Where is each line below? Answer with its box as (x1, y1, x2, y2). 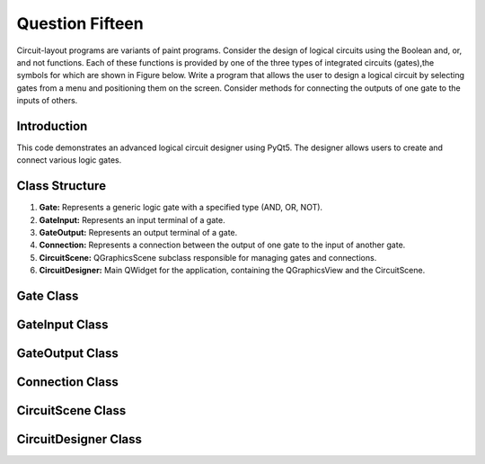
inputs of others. (16, 95, 78, 106)
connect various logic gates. (16, 155, 122, 165)
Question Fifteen (16, 13, 144, 33)
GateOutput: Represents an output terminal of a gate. (39, 228, 238, 238)
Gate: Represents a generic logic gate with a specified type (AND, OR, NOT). (39, 202, 323, 213)
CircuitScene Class (16, 403, 127, 418)
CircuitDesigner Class (16, 432, 143, 447)
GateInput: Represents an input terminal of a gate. (39, 214, 225, 225)
